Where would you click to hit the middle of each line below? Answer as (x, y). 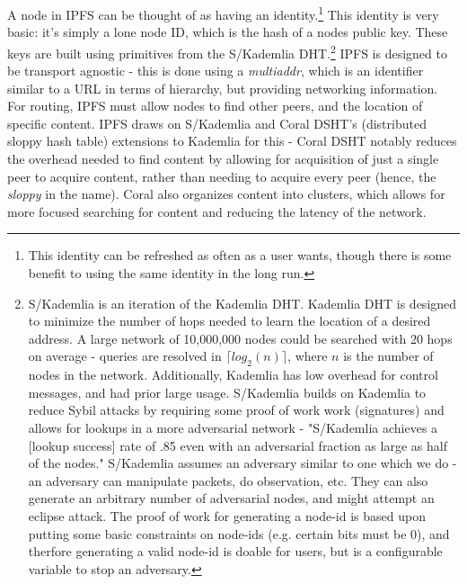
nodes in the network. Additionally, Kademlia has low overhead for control (233, 375)
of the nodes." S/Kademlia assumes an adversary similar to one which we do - (242, 463)
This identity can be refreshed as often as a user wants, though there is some (240, 255)
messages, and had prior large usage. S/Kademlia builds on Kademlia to (227, 392)
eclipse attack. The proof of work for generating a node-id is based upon (227, 515)
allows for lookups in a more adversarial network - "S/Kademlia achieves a (233, 427)
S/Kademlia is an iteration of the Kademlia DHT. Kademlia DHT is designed (242, 303)
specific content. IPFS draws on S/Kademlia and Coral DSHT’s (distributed (217, 123)
